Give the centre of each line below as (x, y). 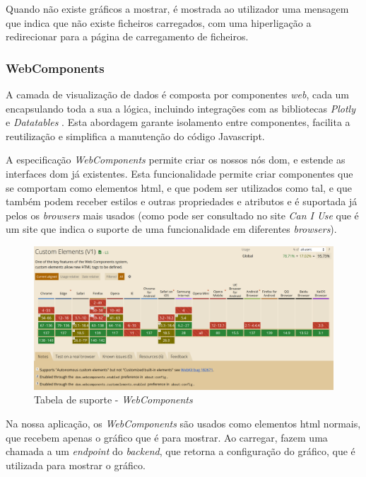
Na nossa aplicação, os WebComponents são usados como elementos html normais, (183, 424)
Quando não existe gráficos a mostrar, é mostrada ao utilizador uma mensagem (177, 8)
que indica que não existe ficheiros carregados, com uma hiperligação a (159, 22)
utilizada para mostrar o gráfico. (76, 465)
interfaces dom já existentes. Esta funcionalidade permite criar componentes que (179, 173)
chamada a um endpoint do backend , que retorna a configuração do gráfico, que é (181, 451)
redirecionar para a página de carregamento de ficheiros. (127, 36)
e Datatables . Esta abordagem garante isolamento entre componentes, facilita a (178, 122)
